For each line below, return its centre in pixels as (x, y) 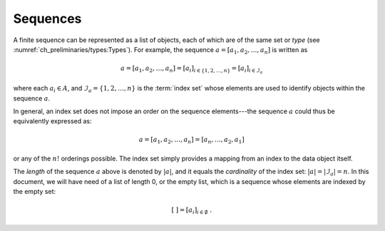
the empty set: (35, 192)
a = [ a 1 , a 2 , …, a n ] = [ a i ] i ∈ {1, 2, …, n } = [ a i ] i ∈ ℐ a (191, 70)
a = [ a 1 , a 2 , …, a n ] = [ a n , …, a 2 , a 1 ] (192, 140)
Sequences (47, 19)
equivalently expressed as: (52, 121)
